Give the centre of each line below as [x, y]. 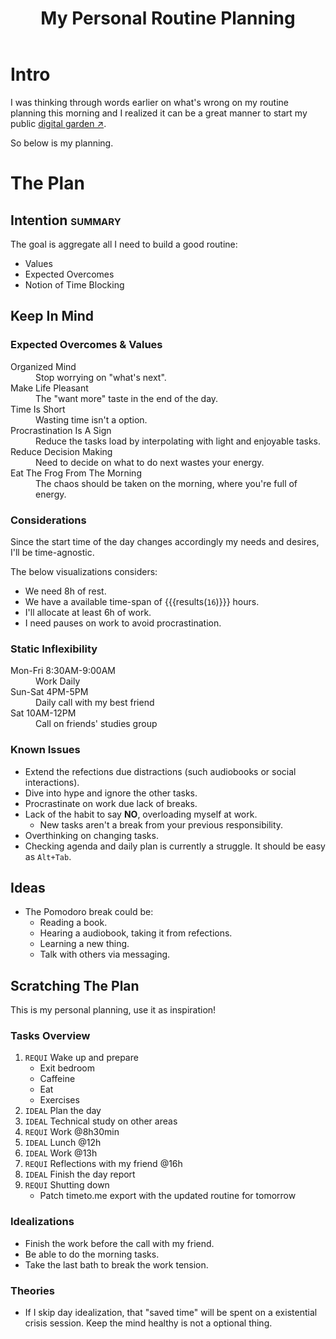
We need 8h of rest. [65, 591]
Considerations [48, 520]
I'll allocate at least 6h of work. [88, 612]
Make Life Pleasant [49, 388]
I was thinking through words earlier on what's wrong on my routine [150, 102]
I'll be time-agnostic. [52, 552]
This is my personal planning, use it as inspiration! [113, 1010]
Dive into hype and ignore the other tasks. [111, 793]
